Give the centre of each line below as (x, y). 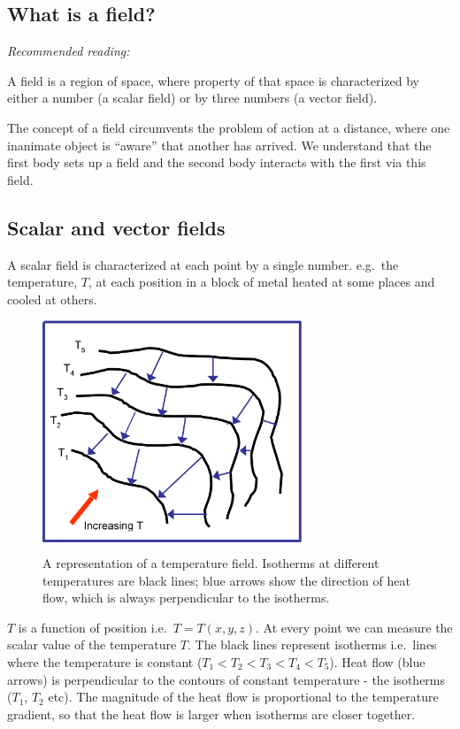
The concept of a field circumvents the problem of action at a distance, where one (229, 127)
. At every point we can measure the (354, 627)
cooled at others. (52, 299)
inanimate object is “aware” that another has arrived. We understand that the (219, 145)
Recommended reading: (69, 51)
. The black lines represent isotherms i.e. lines (312, 645)
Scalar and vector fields (116, 227)
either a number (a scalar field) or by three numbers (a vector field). (192, 98)
